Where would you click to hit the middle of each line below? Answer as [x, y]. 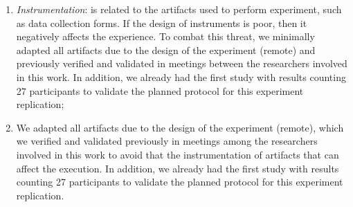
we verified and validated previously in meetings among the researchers [167, 141]
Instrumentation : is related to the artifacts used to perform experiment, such [179, 9]
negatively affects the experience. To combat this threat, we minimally [165, 36]
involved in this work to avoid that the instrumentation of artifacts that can [178, 154]
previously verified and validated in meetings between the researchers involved [182, 63]
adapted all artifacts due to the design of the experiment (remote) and [166, 49]
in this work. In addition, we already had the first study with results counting [181, 76]
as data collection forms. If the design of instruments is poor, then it [162, 22]
